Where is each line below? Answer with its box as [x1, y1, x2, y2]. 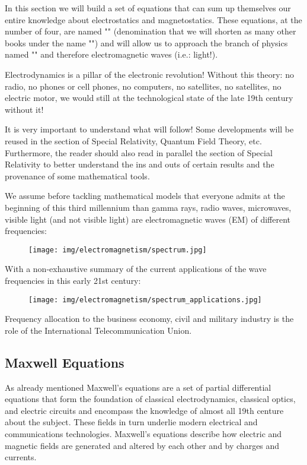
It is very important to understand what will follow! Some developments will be [5, 123, 294, 135]
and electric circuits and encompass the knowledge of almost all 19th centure [5, 404, 284, 416]
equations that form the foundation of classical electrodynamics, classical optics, [5, 393, 296, 405]
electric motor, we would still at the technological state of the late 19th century [5, 91, 293, 104]
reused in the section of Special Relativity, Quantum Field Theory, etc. [5, 134, 262, 147]
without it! [5, 103, 44, 115]
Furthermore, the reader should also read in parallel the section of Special [5, 146, 273, 159]
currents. [5, 451, 37, 463]
